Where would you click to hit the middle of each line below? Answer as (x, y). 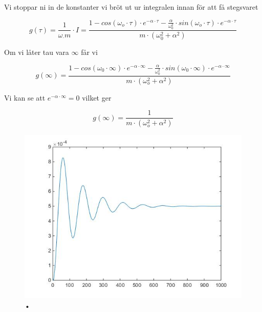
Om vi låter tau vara (37, 52)
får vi (89, 52)
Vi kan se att (25, 97)
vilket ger (97, 97)
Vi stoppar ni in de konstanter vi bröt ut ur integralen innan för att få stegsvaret (131, 7)
